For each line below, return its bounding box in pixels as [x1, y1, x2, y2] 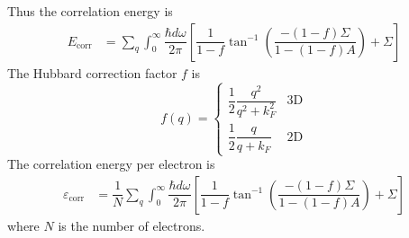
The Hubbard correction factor [7, 63, 177, 82]
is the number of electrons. [58, 216, 205, 234]
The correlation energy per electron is [7, 154, 215, 173]
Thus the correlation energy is [7, 2, 173, 20]
